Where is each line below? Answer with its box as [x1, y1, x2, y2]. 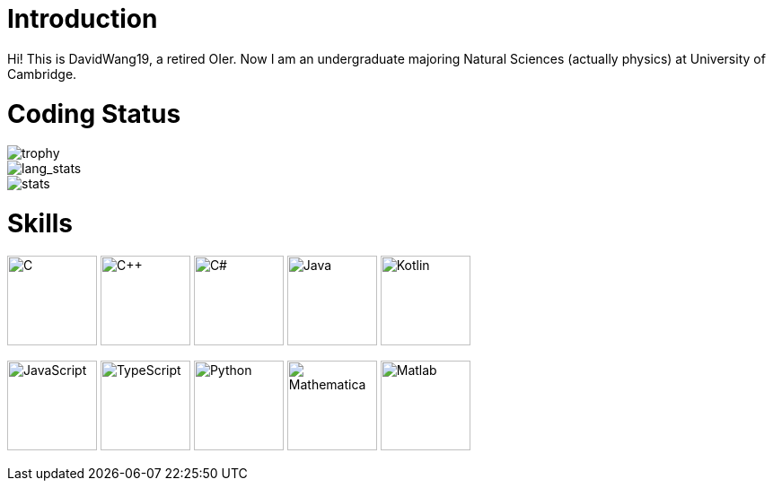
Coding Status [7, 98, 181, 129]
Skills [7, 208, 74, 239]
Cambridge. [7, 65, 77, 82]
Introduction [7, 4, 158, 34]
